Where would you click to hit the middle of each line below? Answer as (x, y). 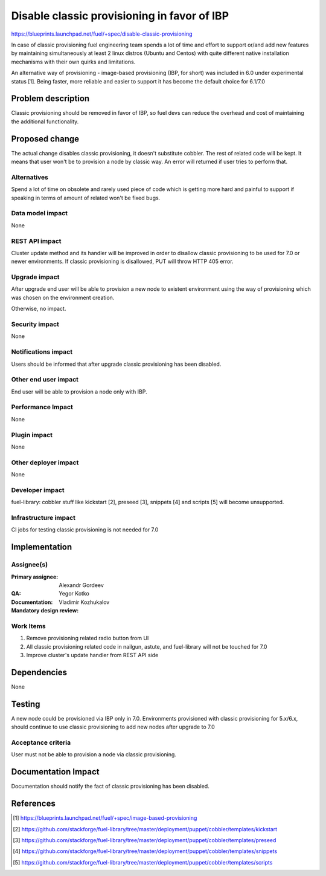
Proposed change (45, 139)
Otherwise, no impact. (39, 309)
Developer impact (38, 490)
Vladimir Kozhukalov (84, 602)
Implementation (42, 547)
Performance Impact (42, 407)
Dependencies (39, 672)
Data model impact (40, 213)
